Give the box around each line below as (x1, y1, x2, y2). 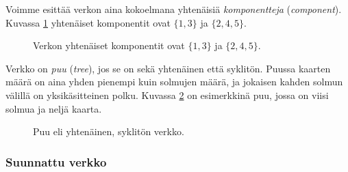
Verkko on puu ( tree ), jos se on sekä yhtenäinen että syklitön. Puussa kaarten (5, 61, 331, 75)
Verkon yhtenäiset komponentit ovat (33, 38, 185, 53)
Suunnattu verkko (5, 153, 107, 170)
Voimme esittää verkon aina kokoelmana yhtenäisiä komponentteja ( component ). (5, 2, 342, 16)
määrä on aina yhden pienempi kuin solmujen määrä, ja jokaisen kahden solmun (5, 74, 343, 89)
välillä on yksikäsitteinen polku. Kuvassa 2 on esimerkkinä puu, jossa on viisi (5, 87, 329, 102)
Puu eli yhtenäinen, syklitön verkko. (33, 124, 184, 139)
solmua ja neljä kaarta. (5, 101, 102, 115)
